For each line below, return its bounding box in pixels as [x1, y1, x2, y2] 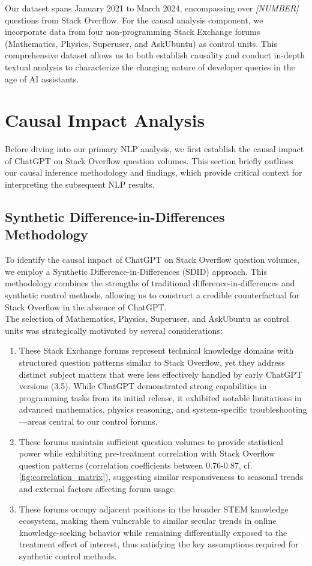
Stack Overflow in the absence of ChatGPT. [5, 300, 167, 313]
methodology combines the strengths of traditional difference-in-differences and [5, 277, 295, 289]
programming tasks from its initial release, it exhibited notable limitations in [19, 391, 302, 404]
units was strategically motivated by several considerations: [5, 324, 223, 336]
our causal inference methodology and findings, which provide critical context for [5, 166, 302, 179]
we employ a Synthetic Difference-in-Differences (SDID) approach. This [5, 265, 267, 277]
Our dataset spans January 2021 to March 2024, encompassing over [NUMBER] [5, 2, 299, 14]
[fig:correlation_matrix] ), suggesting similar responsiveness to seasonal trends [19, 470, 304, 483]
